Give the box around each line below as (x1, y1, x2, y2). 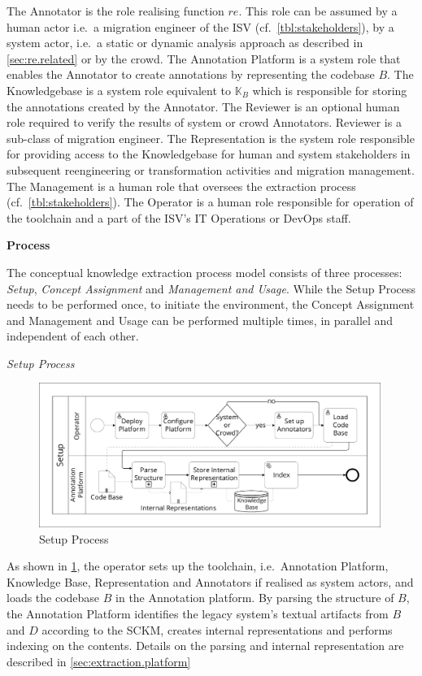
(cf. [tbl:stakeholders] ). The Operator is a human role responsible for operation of (7, 193, 414, 210)
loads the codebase (7, 589, 100, 606)
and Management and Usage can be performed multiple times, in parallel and (7, 311, 394, 328)
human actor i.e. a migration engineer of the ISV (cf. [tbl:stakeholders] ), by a (7, 18, 394, 35)
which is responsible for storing (252, 81, 407, 98)
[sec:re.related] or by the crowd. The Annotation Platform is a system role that (7, 50, 401, 67)
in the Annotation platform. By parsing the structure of (115, 589, 394, 606)
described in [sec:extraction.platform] (7, 652, 191, 669)
